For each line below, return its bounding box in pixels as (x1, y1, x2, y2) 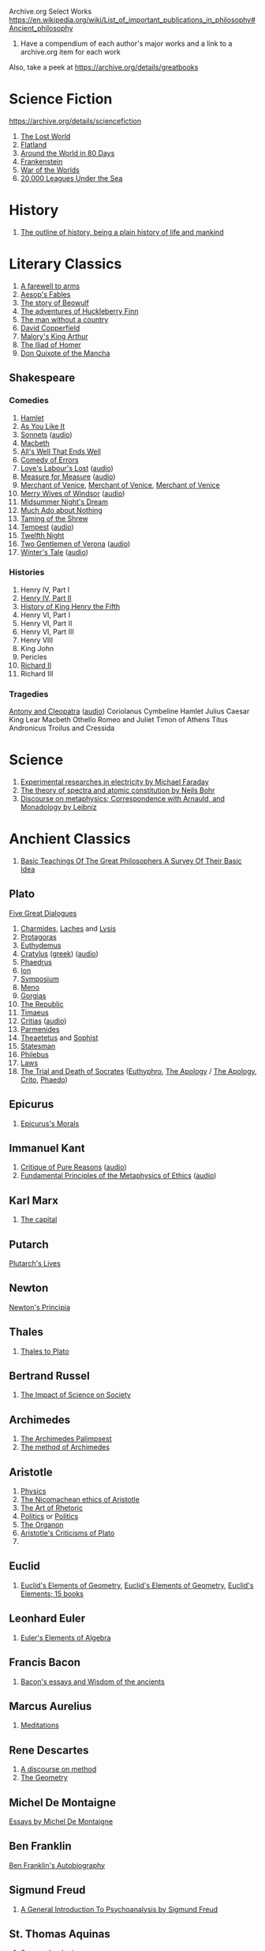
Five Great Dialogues (9, 908, 77, 917)
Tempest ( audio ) (20, 522, 74, 532)
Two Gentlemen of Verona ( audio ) (20, 539, 131, 548)
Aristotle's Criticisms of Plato (20, 1528, 115, 1538)
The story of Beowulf (20, 298, 90, 307)
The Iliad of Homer (20, 340, 82, 349)
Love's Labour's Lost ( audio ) (20, 463, 114, 473)
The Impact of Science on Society (20, 1390, 131, 1399)
